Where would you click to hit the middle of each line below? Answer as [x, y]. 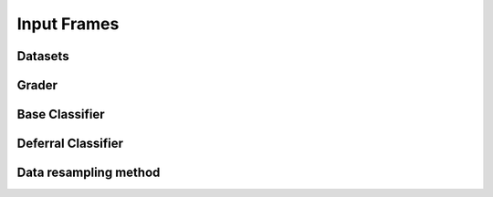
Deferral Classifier [70, 144]
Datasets [43, 56]
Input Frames [68, 24]
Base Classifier [61, 114]
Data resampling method [89, 173]
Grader [37, 85]
